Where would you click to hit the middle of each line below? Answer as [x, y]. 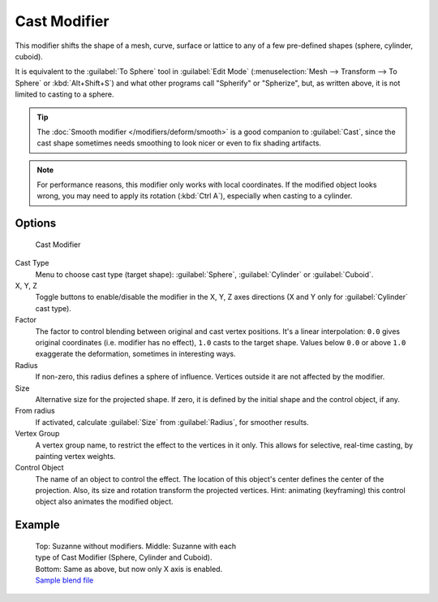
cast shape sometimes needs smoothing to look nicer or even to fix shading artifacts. [179, 143]
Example [37, 525]
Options [36, 223]
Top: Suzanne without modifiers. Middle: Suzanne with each [136, 546]
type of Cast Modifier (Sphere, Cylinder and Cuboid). [124, 557]
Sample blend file [64, 580]
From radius [35, 411]
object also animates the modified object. [104, 502]
